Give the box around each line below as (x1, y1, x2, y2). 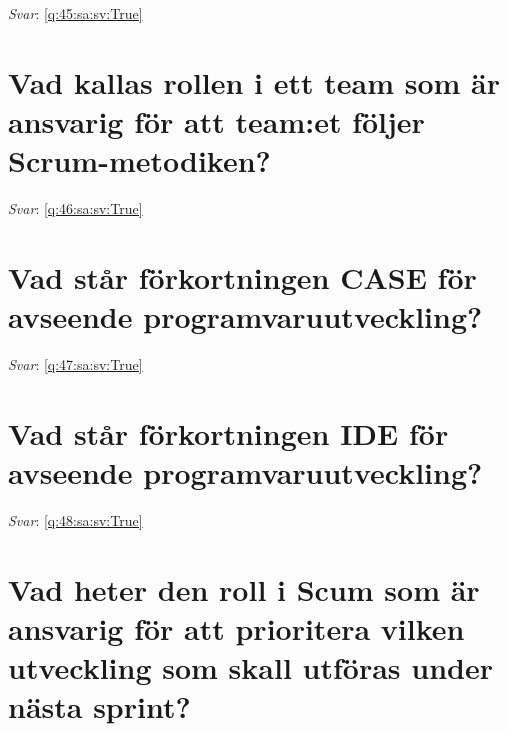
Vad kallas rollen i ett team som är (8, 61, 501, 102)
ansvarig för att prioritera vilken (8, 607, 465, 648)
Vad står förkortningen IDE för (8, 412, 449, 453)
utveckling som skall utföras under (8, 647, 493, 688)
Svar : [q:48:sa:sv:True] (8, 509, 143, 530)
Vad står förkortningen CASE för (8, 256, 477, 297)
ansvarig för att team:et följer (8, 100, 425, 141)
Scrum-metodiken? (8, 140, 271, 181)
